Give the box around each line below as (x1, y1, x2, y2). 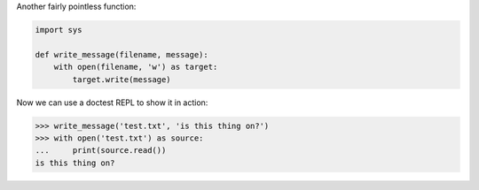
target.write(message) (72, 74, 172, 84)
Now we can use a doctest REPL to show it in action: (16, 97, 208, 108)
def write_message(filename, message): (35, 49, 208, 59)
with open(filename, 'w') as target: (53, 62, 218, 72)
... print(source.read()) (35, 146, 167, 156)
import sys (35, 25, 82, 34)
